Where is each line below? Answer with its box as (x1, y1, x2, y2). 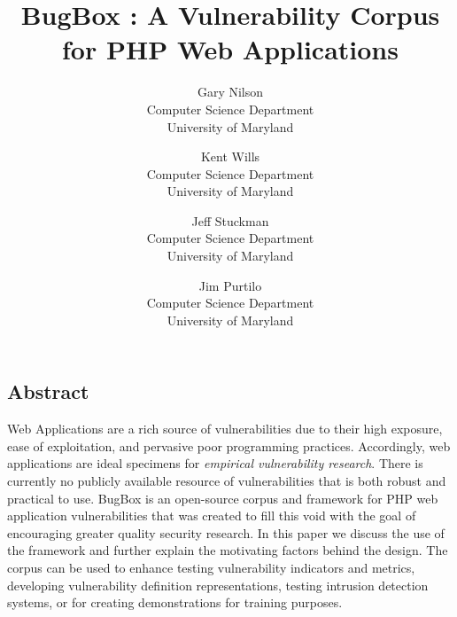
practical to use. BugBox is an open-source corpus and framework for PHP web (7, 488, 438, 507)
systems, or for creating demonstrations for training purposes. (7, 593, 343, 612)
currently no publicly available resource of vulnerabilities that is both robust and (7, 472, 446, 490)
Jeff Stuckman (191, 211, 269, 230)
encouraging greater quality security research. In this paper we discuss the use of (7, 523, 445, 542)
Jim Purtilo (198, 276, 262, 294)
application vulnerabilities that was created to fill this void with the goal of (7, 506, 416, 525)
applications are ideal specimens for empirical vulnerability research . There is (7, 454, 423, 473)
